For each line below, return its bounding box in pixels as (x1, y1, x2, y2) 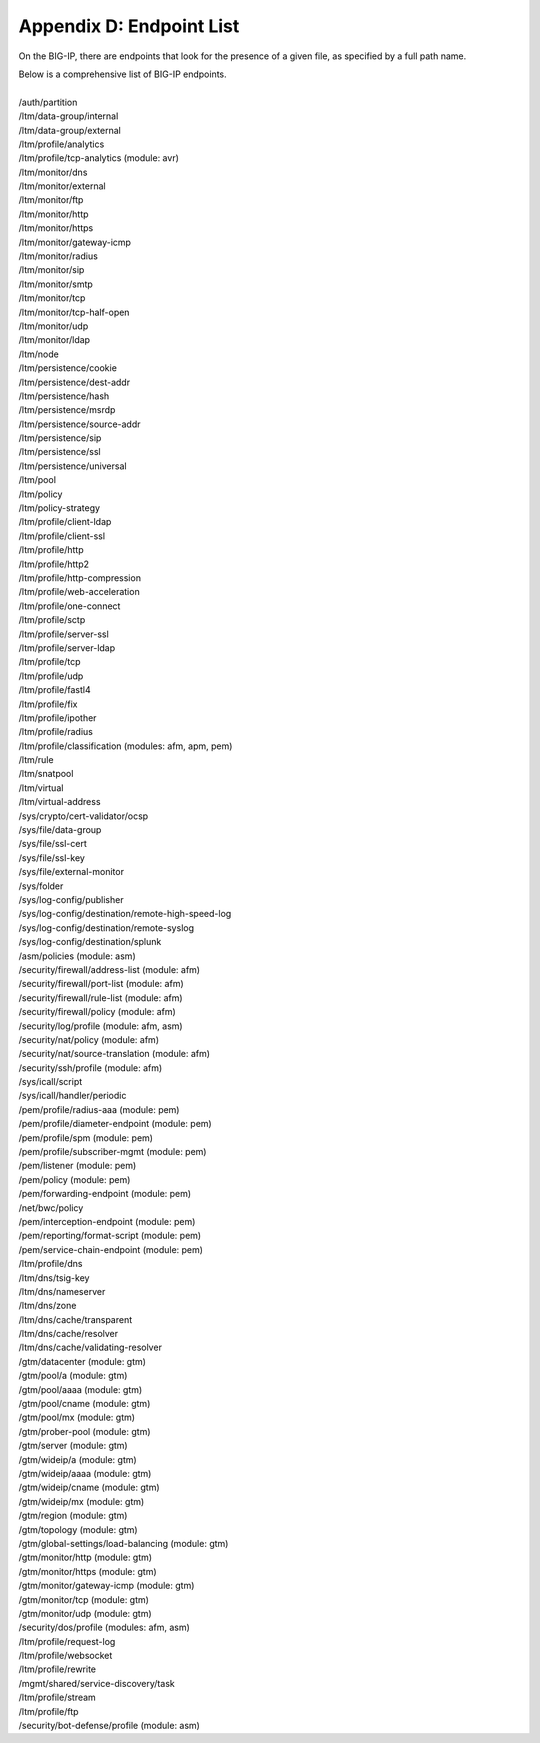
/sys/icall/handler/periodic (18, 1090, 127, 1102)
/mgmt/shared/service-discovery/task (18, 1677, 175, 1689)
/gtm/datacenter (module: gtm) (18, 1355, 147, 1367)
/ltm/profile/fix (18, 698, 78, 710)
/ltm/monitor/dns (18, 166, 88, 178)
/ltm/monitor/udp (18, 320, 89, 332)
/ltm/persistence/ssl (18, 446, 101, 458)
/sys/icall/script (18, 1076, 83, 1088)
